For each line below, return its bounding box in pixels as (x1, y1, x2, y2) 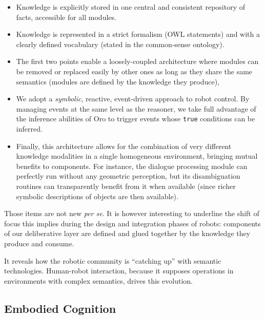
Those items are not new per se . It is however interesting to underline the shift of (4, 208, 259, 219)
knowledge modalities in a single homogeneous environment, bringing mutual (16, 151, 258, 161)
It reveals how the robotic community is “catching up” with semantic (4, 255, 221, 266)
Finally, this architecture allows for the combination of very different (16, 140, 232, 151)
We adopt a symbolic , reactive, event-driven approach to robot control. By (16, 93, 250, 104)
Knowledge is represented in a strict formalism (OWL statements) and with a (16, 29, 260, 39)
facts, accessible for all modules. (16, 11, 116, 22)
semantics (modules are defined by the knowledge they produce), (16, 76, 219, 87)
